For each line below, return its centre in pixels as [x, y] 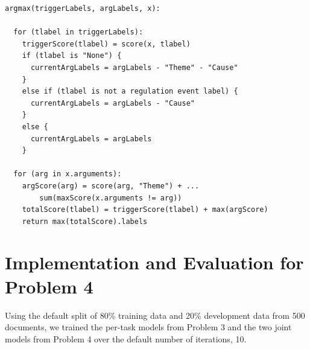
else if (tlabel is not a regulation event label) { [130, 91]
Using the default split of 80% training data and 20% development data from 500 [155, 315]
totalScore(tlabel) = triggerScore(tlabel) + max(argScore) [145, 210]
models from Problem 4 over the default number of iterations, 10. [126, 338]
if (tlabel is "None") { [72, 56]
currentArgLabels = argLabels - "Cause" [112, 103]
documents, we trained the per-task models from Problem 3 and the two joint [148, 327]
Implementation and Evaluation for [154, 262]
